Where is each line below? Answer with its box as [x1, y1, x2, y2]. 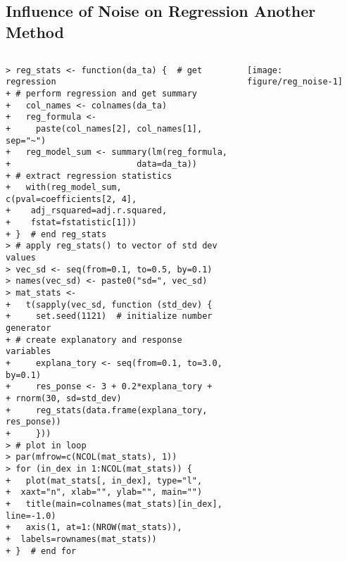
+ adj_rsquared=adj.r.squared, [6, 206, 168, 216]
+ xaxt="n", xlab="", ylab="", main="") [6, 487, 203, 498]
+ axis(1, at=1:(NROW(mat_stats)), [6, 522, 182, 533]
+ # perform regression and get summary [6, 88, 198, 99]
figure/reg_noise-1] [247, 77, 343, 87]
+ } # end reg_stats [6, 229, 107, 239]
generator [6, 323, 51, 334]
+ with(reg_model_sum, [6, 182, 122, 193]
